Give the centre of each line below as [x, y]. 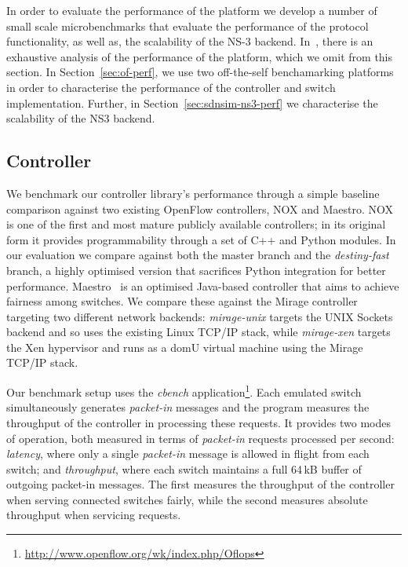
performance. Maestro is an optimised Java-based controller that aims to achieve [203, 285]
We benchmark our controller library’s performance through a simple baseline [193, 193]
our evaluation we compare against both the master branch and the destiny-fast [198, 255]
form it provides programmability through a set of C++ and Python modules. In [201, 239]
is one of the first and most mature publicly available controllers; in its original [196, 224]
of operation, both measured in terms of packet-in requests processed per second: [200, 438]
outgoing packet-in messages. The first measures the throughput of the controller [200, 484]
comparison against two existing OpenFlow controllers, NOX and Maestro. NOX [200, 209]
